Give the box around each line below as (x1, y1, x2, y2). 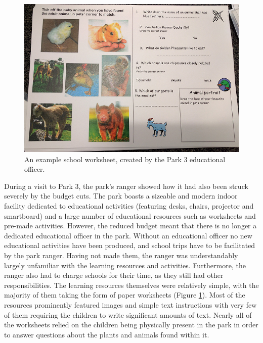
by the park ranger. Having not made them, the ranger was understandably (4, 250, 238, 261)
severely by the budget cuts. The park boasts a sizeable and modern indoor (4, 190, 238, 201)
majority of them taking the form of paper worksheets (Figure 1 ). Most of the (4, 289, 245, 300)
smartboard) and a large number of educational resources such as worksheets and (4, 210, 256, 221)
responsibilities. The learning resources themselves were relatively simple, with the (4, 279, 259, 290)
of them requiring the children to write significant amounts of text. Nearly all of (4, 309, 252, 320)
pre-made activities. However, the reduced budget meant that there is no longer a (4, 220, 257, 231)
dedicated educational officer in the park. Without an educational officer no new (4, 230, 252, 240)
